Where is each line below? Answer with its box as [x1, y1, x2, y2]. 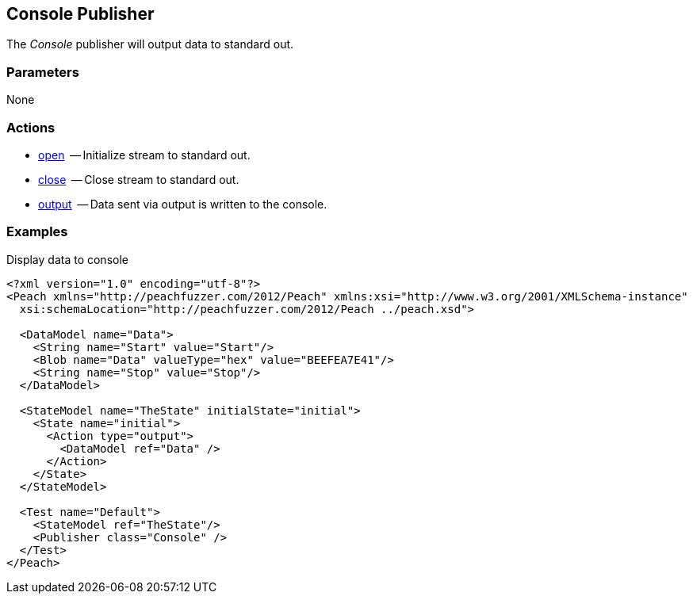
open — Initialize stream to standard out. [38, 147, 251, 162]
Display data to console [6, 252, 128, 266]
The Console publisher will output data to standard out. [6, 37, 294, 52]
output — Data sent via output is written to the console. [38, 197, 327, 211]
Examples [6, 224, 68, 240]
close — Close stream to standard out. [38, 172, 239, 186]
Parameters [6, 63, 79, 80]
